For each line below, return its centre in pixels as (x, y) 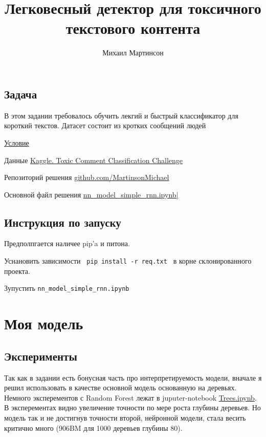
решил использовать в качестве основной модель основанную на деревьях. (120, 388)
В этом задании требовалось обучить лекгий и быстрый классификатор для (121, 115)
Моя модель (44, 323)
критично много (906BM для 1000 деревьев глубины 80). (93, 428)
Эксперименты (41, 356)
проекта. (17, 271)
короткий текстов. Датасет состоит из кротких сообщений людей (105, 125)
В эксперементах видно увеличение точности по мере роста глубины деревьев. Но (132, 408)
